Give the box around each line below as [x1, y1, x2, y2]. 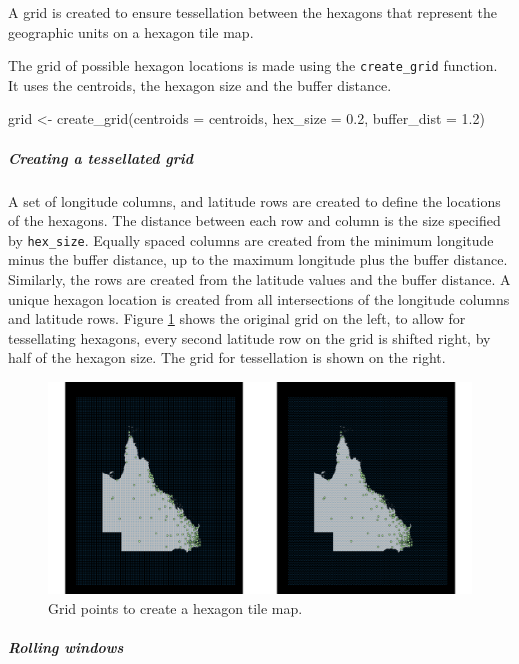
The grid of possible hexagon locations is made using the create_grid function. [8, 55, 498, 76]
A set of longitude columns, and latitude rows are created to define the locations [8, 190, 501, 211]
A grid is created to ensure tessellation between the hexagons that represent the [8, 2, 498, 22]
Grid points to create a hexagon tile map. [48, 597, 303, 618]
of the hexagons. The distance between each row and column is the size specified [8, 210, 501, 231]
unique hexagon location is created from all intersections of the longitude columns [8, 288, 510, 309]
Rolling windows [8, 636, 124, 657]
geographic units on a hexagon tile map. [8, 21, 254, 42]
